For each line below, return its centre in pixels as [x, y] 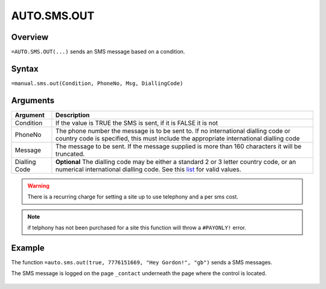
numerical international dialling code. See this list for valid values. [148, 169]
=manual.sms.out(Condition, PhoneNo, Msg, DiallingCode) [97, 83]
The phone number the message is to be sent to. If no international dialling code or [173, 131]
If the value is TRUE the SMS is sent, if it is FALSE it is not [137, 122]
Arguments [33, 100]
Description [72, 115]
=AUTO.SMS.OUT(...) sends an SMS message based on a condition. [98, 52]
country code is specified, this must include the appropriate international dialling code [177, 138]
